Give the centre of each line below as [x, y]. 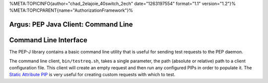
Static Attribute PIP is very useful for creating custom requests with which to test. [92, 75]
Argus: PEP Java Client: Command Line [71, 25]
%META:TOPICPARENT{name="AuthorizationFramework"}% [71, 10]
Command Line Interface [48, 40]
